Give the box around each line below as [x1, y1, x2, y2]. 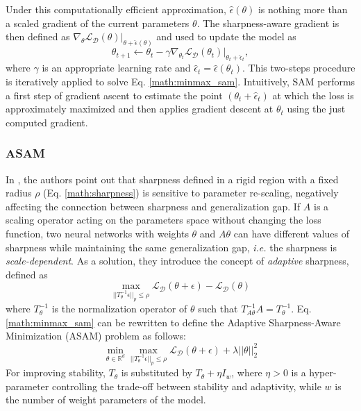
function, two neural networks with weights [6, 226, 189, 241]
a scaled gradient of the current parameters [6, 15, 190, 30]
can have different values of [233, 226, 349, 241]
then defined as [6, 29, 70, 44]
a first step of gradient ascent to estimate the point [6, 87, 223, 102]
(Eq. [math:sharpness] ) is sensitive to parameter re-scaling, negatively [43, 185, 339, 200]
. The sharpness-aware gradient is [196, 15, 339, 30]
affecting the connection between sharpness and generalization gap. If [6, 199, 301, 213]
